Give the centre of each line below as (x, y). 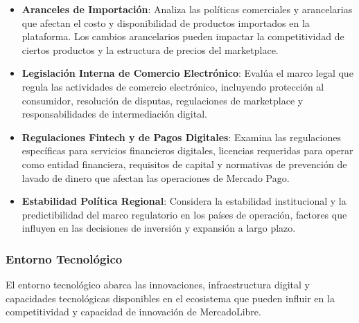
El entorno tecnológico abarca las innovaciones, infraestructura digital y (158, 285)
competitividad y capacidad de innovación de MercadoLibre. (133, 312)
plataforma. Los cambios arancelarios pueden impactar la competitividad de (183, 36)
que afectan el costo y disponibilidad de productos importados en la (166, 22)
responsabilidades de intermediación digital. (114, 114)
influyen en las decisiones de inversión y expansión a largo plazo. (159, 228)
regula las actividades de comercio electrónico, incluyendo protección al (173, 86)
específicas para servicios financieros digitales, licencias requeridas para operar (187, 150)
